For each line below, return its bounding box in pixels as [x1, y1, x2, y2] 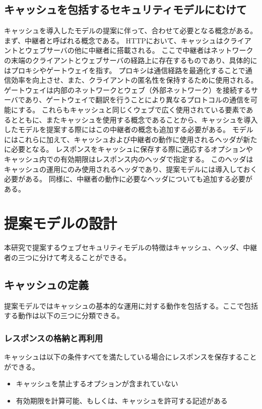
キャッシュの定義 [4, 277, 89, 292]
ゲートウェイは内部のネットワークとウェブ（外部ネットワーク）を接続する [4, 84, 251, 95]
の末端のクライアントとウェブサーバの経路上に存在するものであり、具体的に [4, 54, 257, 65]
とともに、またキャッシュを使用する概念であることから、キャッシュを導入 [11, 114, 258, 125]
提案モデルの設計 [4, 213, 117, 233]
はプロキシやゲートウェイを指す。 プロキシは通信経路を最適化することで [4, 65, 245, 75]
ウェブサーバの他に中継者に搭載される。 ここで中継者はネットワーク [25, 45, 253, 55]
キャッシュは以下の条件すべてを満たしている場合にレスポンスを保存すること [4, 352, 257, 362]
